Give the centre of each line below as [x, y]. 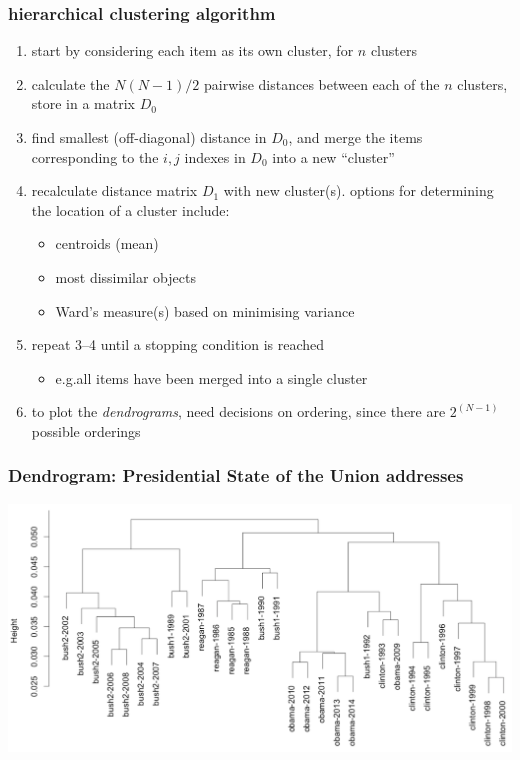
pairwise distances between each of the [321, 83]
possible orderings [86, 430]
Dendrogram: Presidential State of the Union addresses [236, 475]
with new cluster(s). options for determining [358, 190]
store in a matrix [83, 103]
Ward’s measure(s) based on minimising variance [205, 310]
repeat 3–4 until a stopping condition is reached [178, 344]
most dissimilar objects [125, 276]
